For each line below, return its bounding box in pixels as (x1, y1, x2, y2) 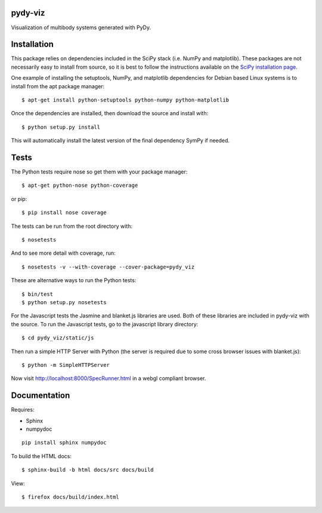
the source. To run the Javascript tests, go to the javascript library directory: (11, 320, 199, 327)
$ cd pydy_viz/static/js (21, 335, 94, 341)
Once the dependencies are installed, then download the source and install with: (11, 110, 209, 117)
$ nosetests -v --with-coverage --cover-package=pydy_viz (21, 263, 195, 270)
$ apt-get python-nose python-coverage (21, 182, 138, 189)
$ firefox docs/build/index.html (21, 493, 119, 500)
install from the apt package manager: (11, 82, 105, 89)
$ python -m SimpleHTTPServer (21, 361, 110, 368)
